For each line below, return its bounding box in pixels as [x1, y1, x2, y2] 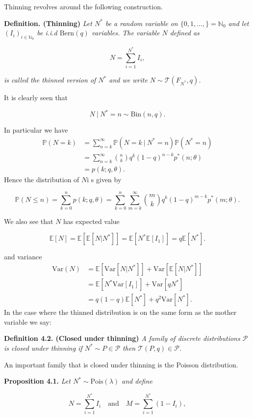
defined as [170, 28, 200, 38]
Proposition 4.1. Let [4, 376, 71, 386]
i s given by [87, 174, 122, 185]
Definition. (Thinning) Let [4, 18, 92, 28]
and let [228, 18, 249, 28]
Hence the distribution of [4, 174, 79, 185]
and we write [109, 75, 148, 85]
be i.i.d [37, 28, 57, 38]
